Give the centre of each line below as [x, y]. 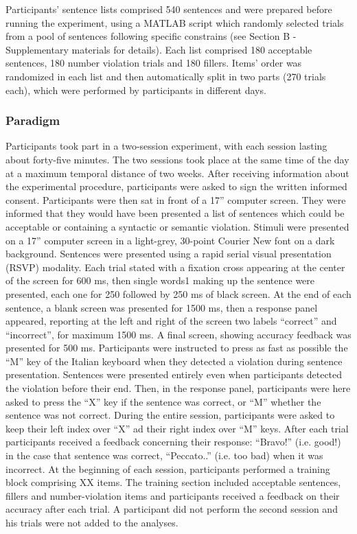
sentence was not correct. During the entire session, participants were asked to [170, 415]
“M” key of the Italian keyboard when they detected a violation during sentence [174, 361]
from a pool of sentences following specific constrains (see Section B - [151, 36]
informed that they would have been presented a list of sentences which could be [175, 213]
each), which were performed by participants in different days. [136, 90]
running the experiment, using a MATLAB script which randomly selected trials [175, 22]
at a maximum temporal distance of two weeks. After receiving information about [177, 173]
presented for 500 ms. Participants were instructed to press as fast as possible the [177, 348]
